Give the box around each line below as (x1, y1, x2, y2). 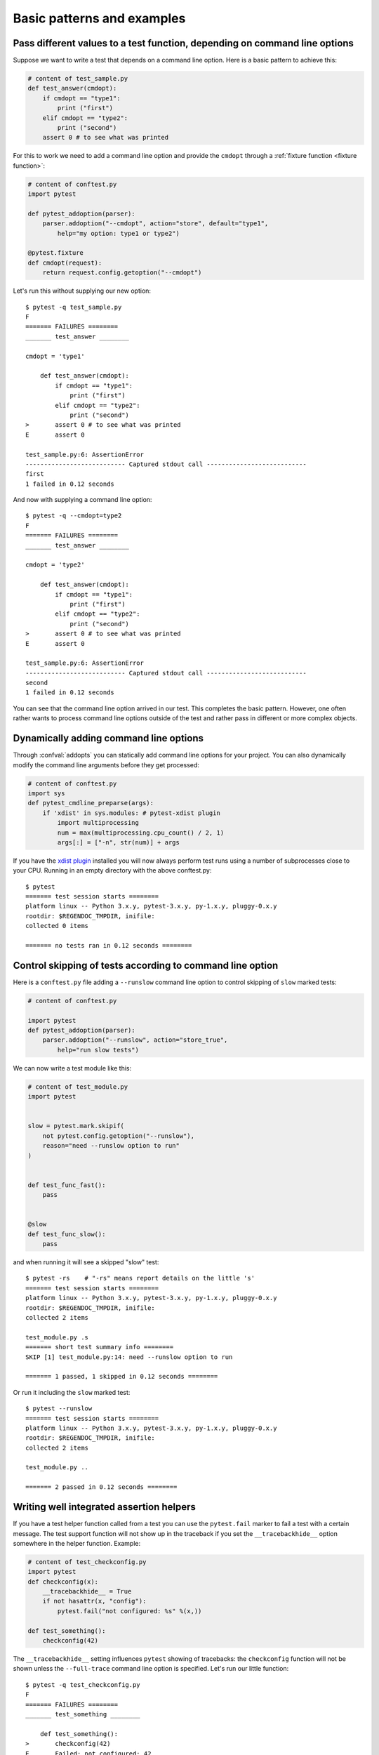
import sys (27, 789, 65, 797)
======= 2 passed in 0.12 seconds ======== (25, 1483, 178, 1491)
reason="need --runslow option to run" (42, 1141, 180, 1150)
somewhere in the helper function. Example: (13, 1539, 141, 1547)
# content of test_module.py (27, 1082, 128, 1091)
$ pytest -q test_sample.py (25, 303, 122, 311)
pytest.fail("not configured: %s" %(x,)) (57, 1607, 202, 1615)
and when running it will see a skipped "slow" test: (13, 1258, 159, 1266)
